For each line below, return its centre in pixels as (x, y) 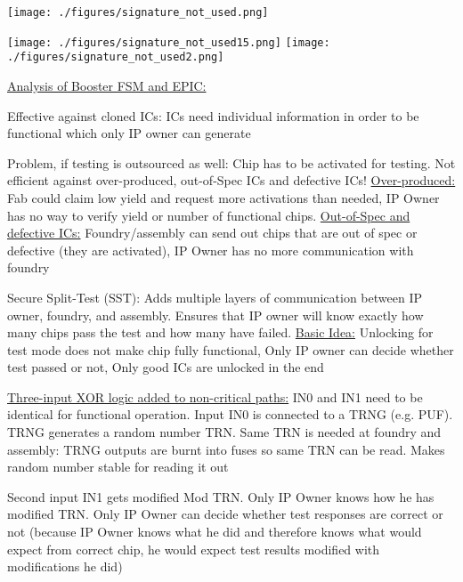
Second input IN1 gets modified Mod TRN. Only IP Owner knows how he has (221, 496)
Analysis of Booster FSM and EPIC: (107, 85)
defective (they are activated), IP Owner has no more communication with (211, 250)
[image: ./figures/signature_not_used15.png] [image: (169, 42)
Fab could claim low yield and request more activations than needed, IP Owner (223, 197)
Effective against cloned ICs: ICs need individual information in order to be (213, 115)
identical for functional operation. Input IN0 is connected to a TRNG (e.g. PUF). (230, 414)
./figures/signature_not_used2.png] (116, 57)
